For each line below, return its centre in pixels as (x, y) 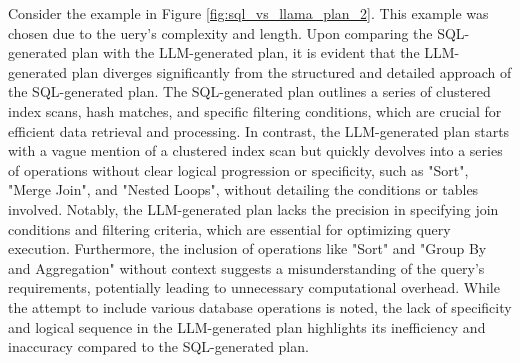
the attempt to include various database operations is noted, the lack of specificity (260, 306)
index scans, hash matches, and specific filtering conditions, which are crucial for (255, 110)
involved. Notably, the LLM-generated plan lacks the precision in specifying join (253, 208)
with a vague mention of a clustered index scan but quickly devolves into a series (255, 150)
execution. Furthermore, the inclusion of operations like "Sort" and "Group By (247, 248)
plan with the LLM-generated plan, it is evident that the (245, 52)
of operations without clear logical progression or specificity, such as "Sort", (238, 169)
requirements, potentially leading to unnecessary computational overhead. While (254, 287)
